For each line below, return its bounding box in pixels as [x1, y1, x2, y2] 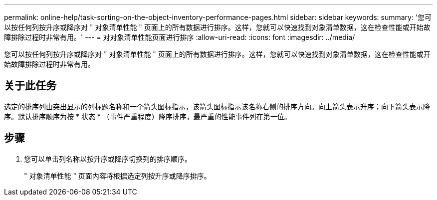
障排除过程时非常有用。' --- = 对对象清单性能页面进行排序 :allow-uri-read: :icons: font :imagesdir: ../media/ [4, 33, 355, 41]
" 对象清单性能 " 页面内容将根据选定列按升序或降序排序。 [24, 171, 211, 180]
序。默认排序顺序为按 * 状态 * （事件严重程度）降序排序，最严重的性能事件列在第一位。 [4, 112, 291, 121]
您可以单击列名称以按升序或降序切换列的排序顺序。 [24, 154, 192, 163]
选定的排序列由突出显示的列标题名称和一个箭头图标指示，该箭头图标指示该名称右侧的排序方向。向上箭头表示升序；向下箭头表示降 [4, 102, 430, 111]
